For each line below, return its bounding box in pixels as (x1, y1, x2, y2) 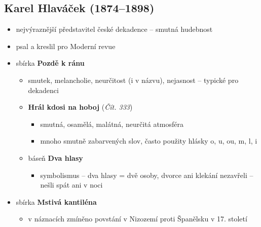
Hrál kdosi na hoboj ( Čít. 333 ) (28, 102, 133, 112)
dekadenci (28, 84, 59, 95)
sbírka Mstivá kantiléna (16, 196, 97, 207)
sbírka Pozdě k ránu (16, 58, 85, 68)
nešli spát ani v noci (40, 179, 103, 190)
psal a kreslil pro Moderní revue (16, 40, 116, 51)
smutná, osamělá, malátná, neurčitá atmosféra (40, 118, 184, 129)
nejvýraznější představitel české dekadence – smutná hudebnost (16, 24, 213, 34)
